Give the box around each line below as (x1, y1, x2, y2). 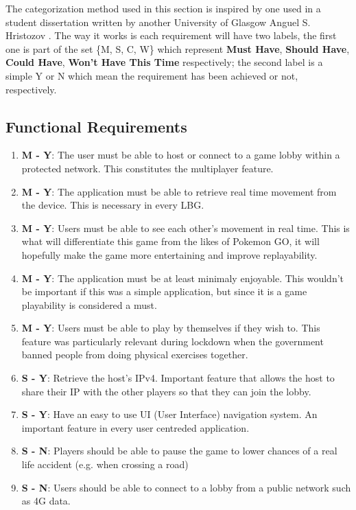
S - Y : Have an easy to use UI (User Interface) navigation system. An (21, 407, 318, 421)
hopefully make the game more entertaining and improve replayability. (21, 247, 318, 262)
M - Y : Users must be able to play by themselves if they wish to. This (21, 321, 320, 335)
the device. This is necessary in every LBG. (21, 198, 204, 212)
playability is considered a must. (21, 297, 157, 312)
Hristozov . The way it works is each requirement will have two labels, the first (5, 28, 337, 43)
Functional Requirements (5, 115, 187, 137)
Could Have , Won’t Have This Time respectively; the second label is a (5, 55, 323, 69)
